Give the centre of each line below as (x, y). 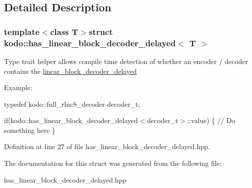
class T (64, 31)
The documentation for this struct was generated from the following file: (113, 163)
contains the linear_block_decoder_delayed (70, 71)
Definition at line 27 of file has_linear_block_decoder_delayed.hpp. (107, 146)
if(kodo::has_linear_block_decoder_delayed (71, 120)
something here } (30, 130)
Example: (18, 87)
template (22, 31)
